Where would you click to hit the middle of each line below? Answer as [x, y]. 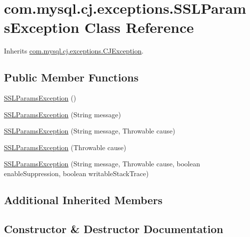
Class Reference [139, 27]
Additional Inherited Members [83, 200]
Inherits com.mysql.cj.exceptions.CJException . [74, 51]
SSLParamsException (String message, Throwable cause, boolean [102, 164]
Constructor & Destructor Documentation [114, 228]
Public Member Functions [71, 77]
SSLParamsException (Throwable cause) [65, 147]
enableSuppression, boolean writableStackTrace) [76, 173]
